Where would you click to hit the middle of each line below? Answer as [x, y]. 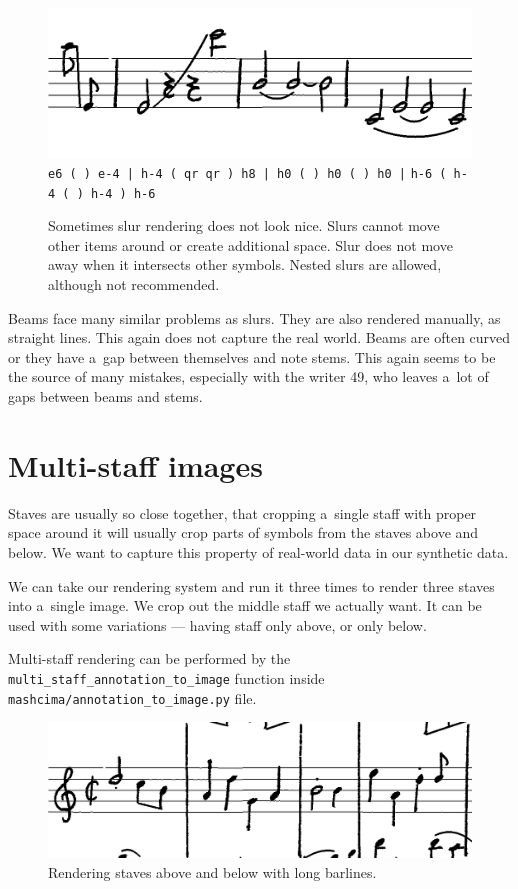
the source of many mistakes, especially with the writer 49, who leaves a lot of [248, 376]
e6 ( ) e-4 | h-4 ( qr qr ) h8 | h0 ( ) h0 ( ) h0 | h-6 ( [247, 173]
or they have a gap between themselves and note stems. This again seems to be [252, 356]
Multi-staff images [135, 464]
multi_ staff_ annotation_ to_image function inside [166, 677]
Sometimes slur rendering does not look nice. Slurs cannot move [244, 225]
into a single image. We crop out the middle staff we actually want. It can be [245, 605]
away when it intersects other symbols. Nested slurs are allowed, [245, 264]
